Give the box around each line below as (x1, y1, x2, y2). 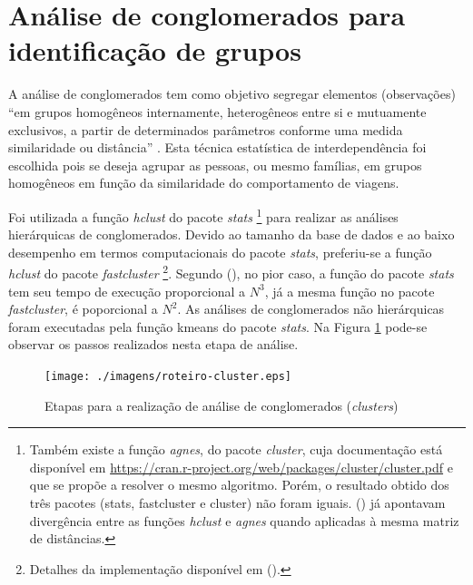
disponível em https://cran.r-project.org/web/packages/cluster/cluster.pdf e (29, 457, 453, 476)
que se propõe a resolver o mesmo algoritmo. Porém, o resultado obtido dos (29, 475, 449, 494)
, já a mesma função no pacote (264, 281, 435, 300)
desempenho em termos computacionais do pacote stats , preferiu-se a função (8, 242, 432, 261)
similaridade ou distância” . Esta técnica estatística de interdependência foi (8, 138, 427, 157)
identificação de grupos (8, 32, 301, 69)
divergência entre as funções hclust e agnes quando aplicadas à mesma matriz (29, 511, 459, 530)
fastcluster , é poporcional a (8, 299, 158, 318)
